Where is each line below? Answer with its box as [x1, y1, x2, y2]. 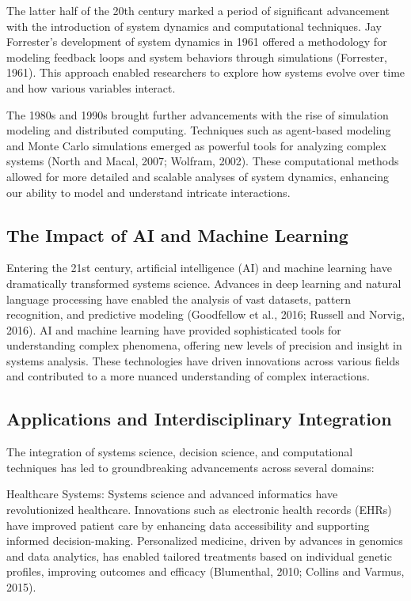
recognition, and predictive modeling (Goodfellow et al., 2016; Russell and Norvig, [6, 306, 405, 323]
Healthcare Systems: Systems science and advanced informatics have [6, 486, 338, 502]
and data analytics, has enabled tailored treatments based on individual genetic [6, 547, 392, 564]
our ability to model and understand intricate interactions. [6, 183, 291, 200]
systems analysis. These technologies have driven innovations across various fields [6, 352, 400, 369]
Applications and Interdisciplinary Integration [6, 406, 392, 431]
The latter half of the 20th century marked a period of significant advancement [6, 2, 390, 18]
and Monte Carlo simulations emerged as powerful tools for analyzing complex [6, 137, 386, 153]
